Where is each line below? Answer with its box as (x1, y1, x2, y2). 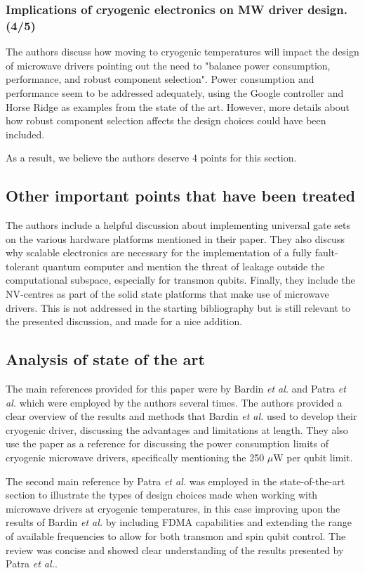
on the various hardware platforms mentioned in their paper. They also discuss (6, 231, 345, 246)
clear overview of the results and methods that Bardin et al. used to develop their (6, 409, 357, 423)
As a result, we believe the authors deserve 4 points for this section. (6, 150, 297, 165)
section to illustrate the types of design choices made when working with (6, 487, 318, 502)
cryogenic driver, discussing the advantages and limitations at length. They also (6, 422, 348, 437)
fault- (314, 245, 338, 260)
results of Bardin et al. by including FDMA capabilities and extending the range (6, 515, 352, 529)
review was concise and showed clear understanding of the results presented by (6, 542, 344, 557)
